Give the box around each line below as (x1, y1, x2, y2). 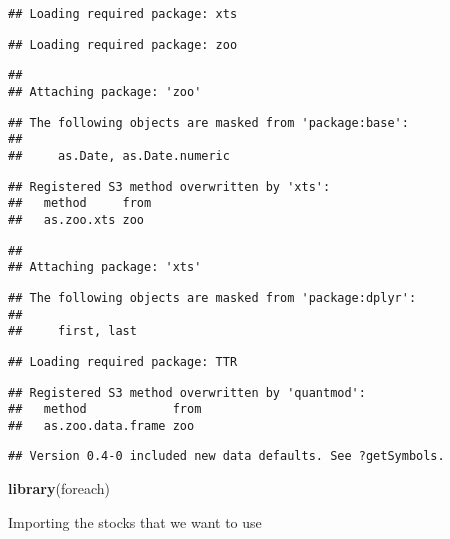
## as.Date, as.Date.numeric (8, 148, 230, 163)
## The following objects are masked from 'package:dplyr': (8, 290, 417, 305)
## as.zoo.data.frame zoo (8, 418, 195, 433)
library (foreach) (8, 478, 110, 499)
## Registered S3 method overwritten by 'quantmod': (8, 385, 366, 400)
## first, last (8, 324, 137, 339)
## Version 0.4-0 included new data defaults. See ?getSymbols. (8, 449, 445, 464)
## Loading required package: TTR (8, 354, 238, 369)
